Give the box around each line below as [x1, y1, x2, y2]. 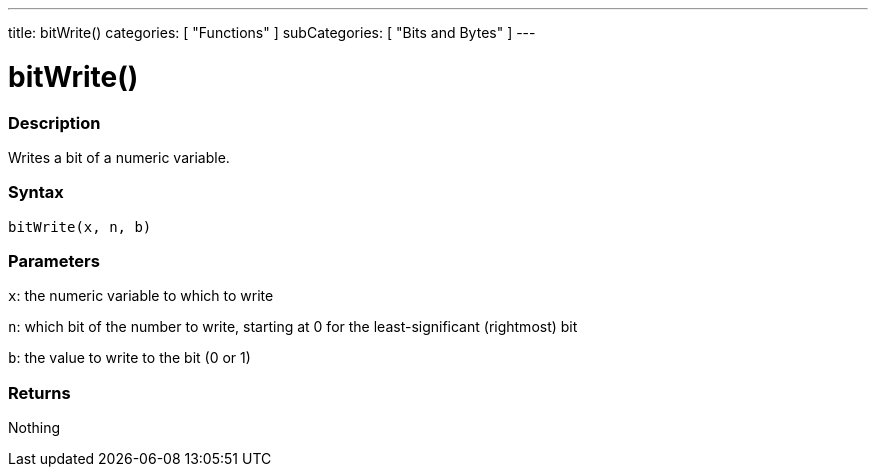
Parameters [8, 251, 100, 271]
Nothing [8, 419, 61, 437]
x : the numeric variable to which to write [8, 287, 274, 305]
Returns [8, 382, 71, 403]
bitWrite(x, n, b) [8, 218, 152, 235]
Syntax [8, 182, 64, 203]
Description [8, 112, 101, 133]
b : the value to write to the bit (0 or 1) [8, 349, 251, 367]
